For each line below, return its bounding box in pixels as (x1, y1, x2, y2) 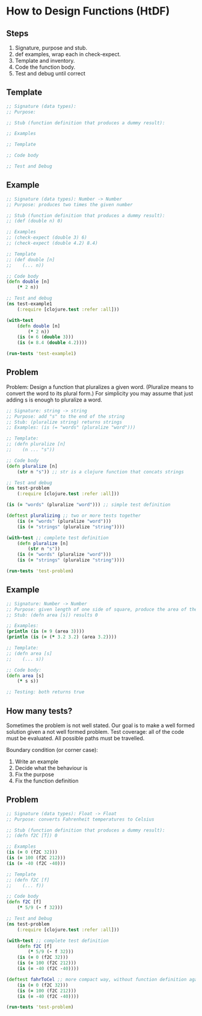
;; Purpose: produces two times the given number (6, 201, 133, 207)
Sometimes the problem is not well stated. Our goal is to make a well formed (6, 722, 195, 729)
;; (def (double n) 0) (6, 218, 63, 224)
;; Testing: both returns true (6, 689, 85, 695)
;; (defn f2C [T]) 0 (6, 833, 58, 839)
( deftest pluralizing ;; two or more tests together (6, 513, 141, 519)
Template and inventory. (14, 57, 75, 64)
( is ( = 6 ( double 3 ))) (17, 334, 74, 340)
